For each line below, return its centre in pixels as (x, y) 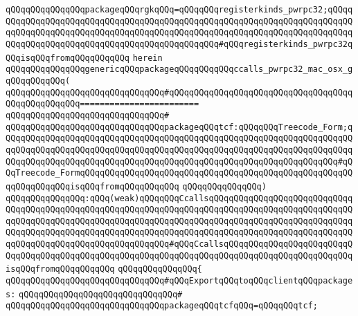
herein (147, 58)
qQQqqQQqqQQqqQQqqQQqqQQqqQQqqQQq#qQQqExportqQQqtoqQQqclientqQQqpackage (179, 281)
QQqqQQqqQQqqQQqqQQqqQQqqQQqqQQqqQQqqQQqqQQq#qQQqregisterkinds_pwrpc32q (179, 44)
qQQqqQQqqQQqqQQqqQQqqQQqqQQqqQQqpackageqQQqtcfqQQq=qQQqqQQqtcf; (162, 306)
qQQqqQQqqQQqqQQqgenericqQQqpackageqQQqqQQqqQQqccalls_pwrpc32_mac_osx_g (179, 69)
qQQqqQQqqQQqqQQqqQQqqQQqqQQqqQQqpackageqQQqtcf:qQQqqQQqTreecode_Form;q (179, 127)
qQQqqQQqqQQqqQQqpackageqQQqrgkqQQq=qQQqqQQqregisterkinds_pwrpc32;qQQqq (179, 10)
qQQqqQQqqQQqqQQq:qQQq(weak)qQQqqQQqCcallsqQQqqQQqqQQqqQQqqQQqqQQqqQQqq (179, 198)
